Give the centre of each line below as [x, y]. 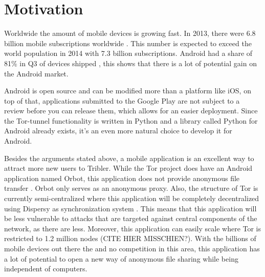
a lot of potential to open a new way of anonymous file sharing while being [121, 258]
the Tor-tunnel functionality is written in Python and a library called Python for [131, 120]
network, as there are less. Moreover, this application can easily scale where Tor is [133, 228]
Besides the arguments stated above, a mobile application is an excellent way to [129, 158]
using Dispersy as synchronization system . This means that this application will [130, 208]
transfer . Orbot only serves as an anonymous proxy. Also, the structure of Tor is [131, 188]
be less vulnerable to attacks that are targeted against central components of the [131, 218]
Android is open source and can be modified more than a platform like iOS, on [128, 91]
